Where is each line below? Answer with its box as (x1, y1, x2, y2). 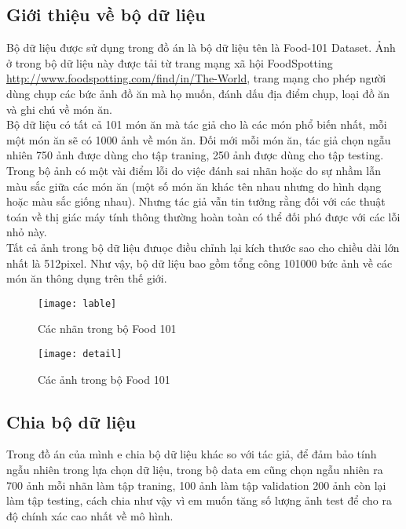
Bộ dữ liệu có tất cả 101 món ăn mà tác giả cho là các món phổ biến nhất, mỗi (6, 116, 387, 133)
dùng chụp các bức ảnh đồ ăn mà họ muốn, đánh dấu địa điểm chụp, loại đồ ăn (6, 85, 390, 101)
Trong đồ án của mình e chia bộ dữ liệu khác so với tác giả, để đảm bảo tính (6, 446, 377, 462)
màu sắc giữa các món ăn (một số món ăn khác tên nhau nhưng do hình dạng (6, 177, 382, 194)
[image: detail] (38, 348, 123, 359)
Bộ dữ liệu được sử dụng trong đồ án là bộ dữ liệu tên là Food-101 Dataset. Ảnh (6, 39, 396, 56)
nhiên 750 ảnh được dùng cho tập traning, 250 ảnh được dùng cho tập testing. (6, 147, 384, 163)
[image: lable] (38, 297, 117, 309)
